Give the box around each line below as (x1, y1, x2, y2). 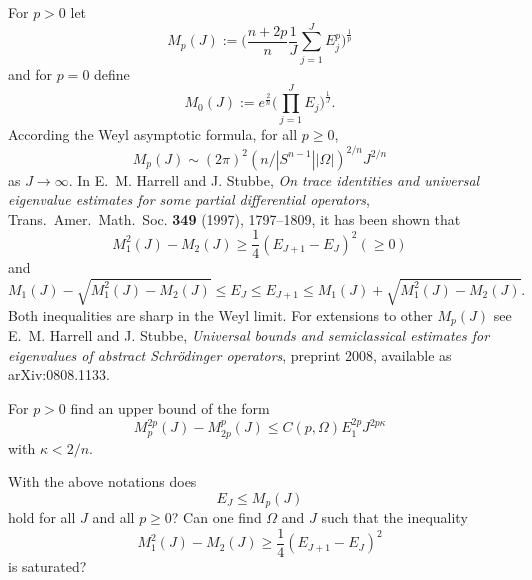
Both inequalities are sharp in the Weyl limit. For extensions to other (8, 304, 433, 325)
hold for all (8, 507, 76, 528)
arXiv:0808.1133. (8, 364, 110, 385)
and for (8, 63, 53, 84)
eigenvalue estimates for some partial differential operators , (8, 189, 370, 210)
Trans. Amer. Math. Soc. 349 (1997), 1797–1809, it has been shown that (8, 208, 461, 229)
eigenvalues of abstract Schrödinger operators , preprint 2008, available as (8, 344, 452, 365)
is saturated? (8, 555, 87, 576)
